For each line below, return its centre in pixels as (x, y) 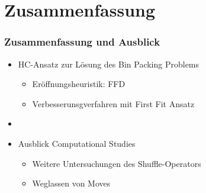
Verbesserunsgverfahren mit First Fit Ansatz (113, 103)
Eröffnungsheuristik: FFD (79, 84)
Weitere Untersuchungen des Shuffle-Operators (117, 163)
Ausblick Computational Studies (77, 143)
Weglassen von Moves (71, 183)
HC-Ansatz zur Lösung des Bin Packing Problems (109, 64)
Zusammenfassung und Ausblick (82, 42)
